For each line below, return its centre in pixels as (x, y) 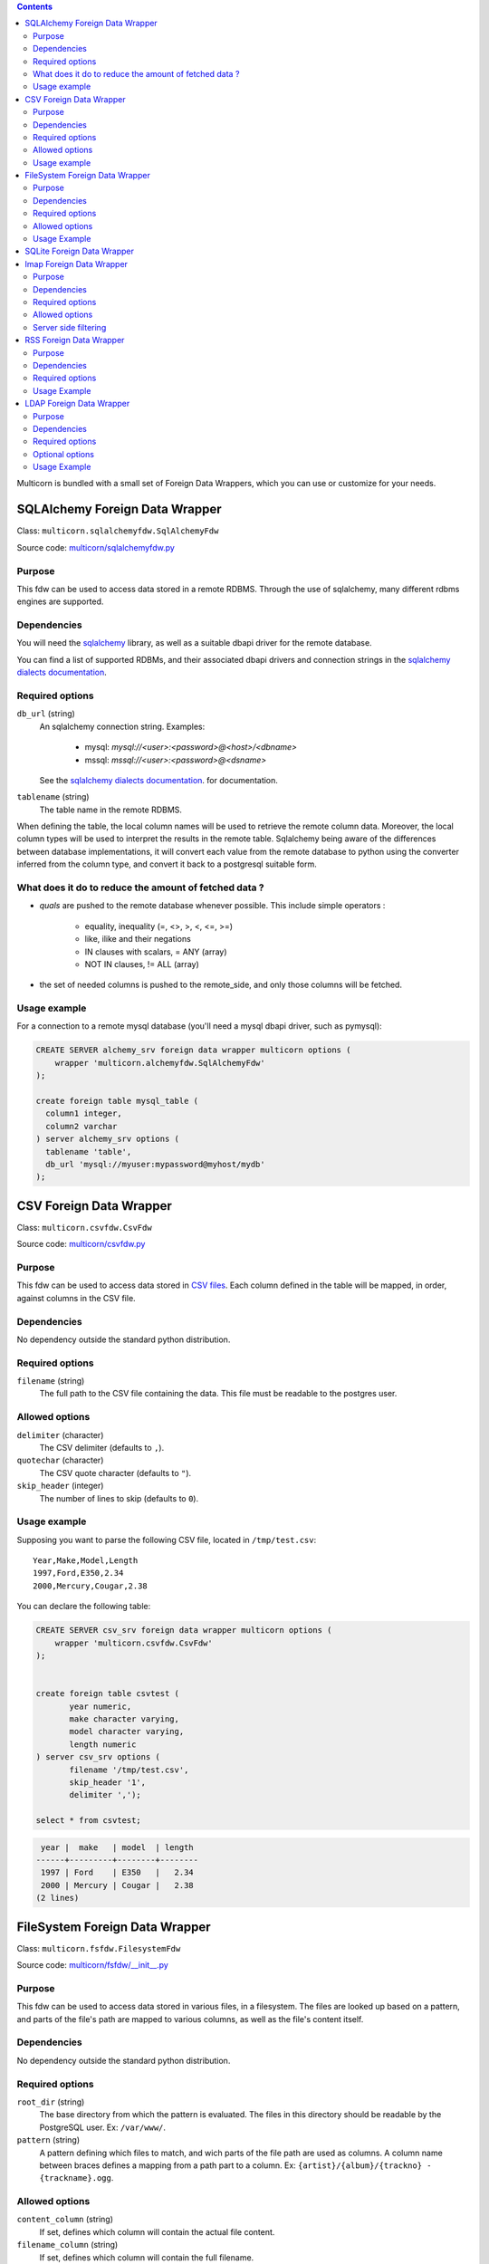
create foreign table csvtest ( (108, 1694)
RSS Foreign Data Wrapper (75, 341)
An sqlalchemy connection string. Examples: (122, 726)
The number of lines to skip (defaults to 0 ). (119, 1498)
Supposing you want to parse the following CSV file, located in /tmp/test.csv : (167, 1540)
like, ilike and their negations (138, 939)
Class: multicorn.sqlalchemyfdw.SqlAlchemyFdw (118, 531)
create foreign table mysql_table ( (117, 1101)
